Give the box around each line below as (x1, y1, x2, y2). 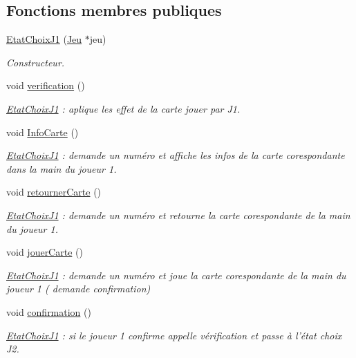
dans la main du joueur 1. (6, 161, 117, 176)
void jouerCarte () (6, 245, 83, 259)
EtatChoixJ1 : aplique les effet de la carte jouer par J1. (6, 101, 241, 115)
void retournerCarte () (6, 185, 102, 199)
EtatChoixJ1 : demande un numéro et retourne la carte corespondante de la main (6, 207, 350, 222)
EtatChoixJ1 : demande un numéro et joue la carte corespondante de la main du (6, 267, 346, 282)
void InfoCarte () (6, 124, 79, 139)
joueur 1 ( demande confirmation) (6, 281, 151, 296)
